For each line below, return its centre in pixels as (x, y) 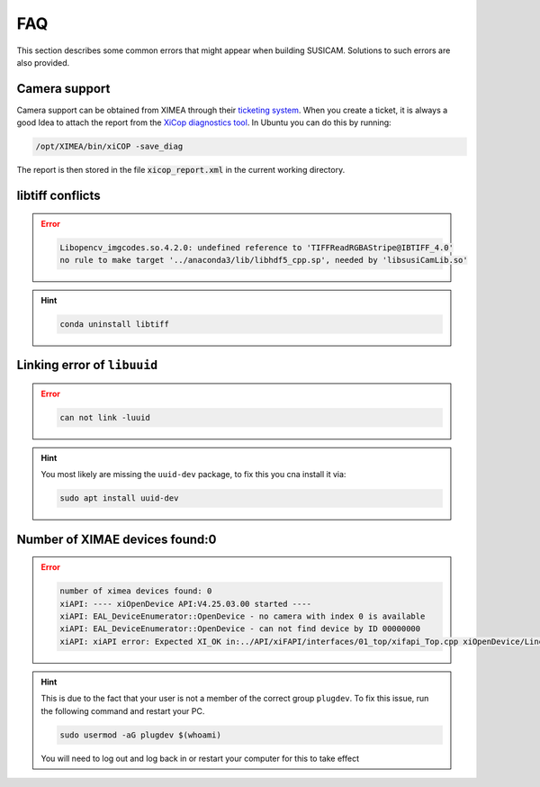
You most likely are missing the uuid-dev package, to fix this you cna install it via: (193, 475)
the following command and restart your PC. (123, 710)
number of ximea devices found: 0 (136, 591)
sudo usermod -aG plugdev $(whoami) (141, 735)
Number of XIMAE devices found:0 (117, 539)
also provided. (43, 62)
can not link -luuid (105, 417)
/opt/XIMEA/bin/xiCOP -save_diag (109, 147)
